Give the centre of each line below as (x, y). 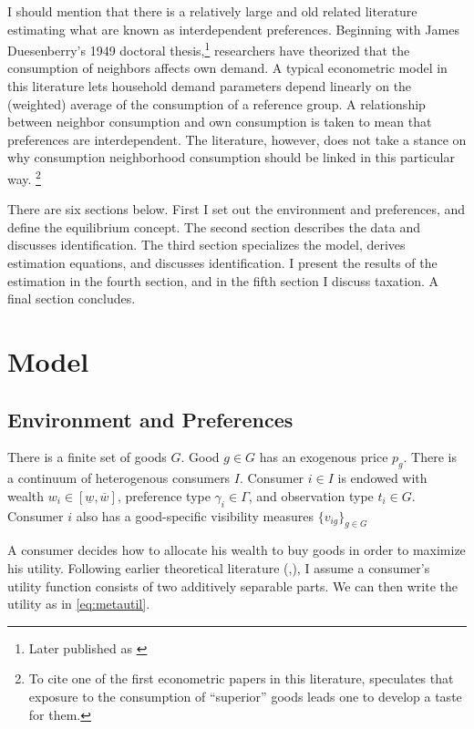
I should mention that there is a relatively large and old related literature (212, 11)
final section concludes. (72, 298)
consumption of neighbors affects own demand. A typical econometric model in (227, 68)
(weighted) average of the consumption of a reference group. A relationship (216, 103)
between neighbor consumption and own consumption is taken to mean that (220, 122)
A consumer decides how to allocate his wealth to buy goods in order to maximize (237, 550)
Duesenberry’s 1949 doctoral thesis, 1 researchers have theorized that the (209, 49)
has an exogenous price (324, 457)
